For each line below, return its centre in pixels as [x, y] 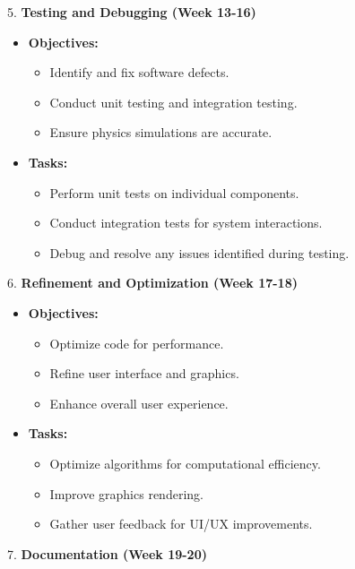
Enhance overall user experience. [139, 403]
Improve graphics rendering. [126, 493]
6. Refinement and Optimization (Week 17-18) [152, 283]
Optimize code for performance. [137, 343]
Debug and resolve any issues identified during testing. [199, 252]
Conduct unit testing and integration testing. [173, 102]
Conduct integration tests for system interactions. [186, 223]
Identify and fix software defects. [139, 72]
